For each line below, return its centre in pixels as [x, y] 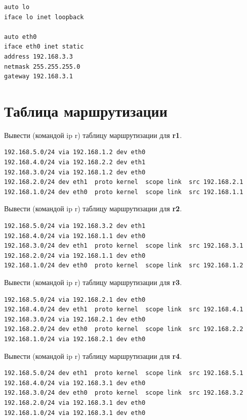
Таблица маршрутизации [86, 110]
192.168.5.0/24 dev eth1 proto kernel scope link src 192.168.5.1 [124, 373]
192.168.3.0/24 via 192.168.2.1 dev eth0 [75, 319]
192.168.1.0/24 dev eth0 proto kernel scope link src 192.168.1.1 [124, 192]
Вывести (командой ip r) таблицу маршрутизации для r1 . [93, 135]
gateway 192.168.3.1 [39, 77]
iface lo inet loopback [44, 17]
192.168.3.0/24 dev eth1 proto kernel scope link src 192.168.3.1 [124, 246]
